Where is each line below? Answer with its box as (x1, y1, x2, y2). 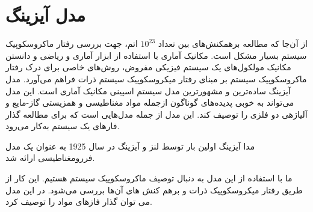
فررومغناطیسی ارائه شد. (5, 151, 95, 164)
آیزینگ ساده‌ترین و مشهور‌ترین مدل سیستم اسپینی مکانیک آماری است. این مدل (5, 84, 291, 97)
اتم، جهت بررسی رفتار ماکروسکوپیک (5, 37, 138, 50)
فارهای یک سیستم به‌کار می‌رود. (5, 120, 120, 132)
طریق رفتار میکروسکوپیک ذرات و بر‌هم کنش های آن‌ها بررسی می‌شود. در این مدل (5, 183, 303, 196)
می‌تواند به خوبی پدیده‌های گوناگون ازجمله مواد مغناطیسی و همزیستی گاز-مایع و (5, 96, 294, 109)
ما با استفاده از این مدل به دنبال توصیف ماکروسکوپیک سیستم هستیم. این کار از (5, 172, 293, 184)
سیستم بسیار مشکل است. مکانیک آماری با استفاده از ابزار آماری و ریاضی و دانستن (5, 49, 307, 61)
